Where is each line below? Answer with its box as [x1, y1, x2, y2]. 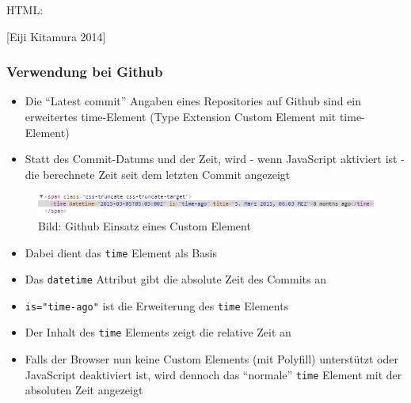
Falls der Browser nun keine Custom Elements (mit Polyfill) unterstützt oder [25, 351, 398, 367]
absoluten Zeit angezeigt [25, 382, 143, 398]
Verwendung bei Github [6, 62, 163, 82]
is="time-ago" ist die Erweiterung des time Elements [25, 297, 289, 314]
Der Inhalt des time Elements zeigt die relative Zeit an [25, 324, 291, 340]
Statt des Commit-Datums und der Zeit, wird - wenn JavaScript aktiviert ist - [25, 150, 405, 167]
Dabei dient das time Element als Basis [25, 244, 218, 260]
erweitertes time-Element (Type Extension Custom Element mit [25, 108, 337, 124]
